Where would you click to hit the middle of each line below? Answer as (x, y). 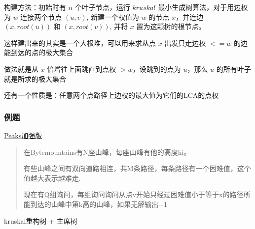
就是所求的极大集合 (35, 78)
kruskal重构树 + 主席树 (41, 220)
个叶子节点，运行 (102, 7)
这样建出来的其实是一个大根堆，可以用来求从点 (80, 43)
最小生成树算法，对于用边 (200, 7)
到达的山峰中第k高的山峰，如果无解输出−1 (99, 204)
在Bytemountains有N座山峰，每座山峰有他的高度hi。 (107, 152)
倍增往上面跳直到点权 (82, 69)
